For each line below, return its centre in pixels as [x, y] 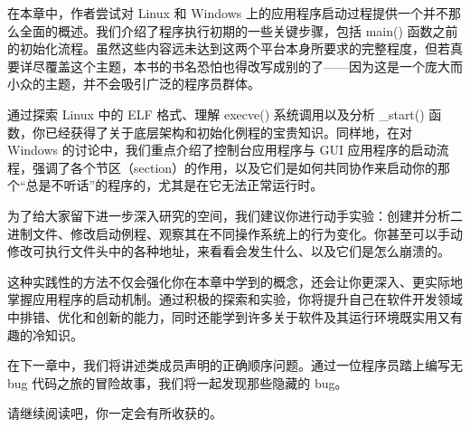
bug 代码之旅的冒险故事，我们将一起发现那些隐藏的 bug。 [178, 382]
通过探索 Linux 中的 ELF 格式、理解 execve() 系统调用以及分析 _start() [216, 114]
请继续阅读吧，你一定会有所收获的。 [115, 413]
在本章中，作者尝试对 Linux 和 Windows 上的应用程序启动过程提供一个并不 [228, 13]
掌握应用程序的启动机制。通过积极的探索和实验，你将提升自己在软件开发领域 [235, 299]
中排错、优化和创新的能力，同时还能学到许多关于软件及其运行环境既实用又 [229, 316]
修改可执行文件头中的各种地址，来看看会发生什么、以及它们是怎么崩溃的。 [229, 251]
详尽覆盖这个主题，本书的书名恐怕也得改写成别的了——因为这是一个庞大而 [241, 66]
